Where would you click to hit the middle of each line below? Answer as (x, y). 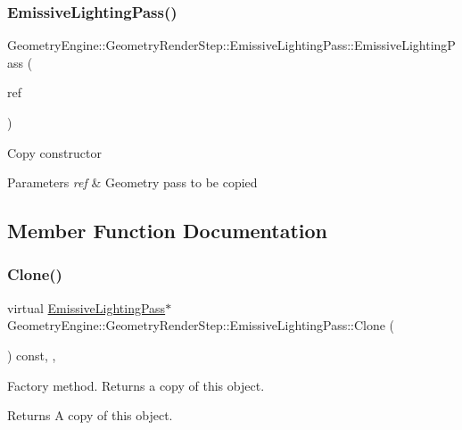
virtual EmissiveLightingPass (87, 307)
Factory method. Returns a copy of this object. (136, 385)
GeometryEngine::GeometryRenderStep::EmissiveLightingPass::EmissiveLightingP (231, 45)
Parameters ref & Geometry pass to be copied (132, 182)
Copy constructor (54, 152)
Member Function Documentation (168, 231)
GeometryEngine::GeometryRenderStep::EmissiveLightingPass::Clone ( (201, 325)
